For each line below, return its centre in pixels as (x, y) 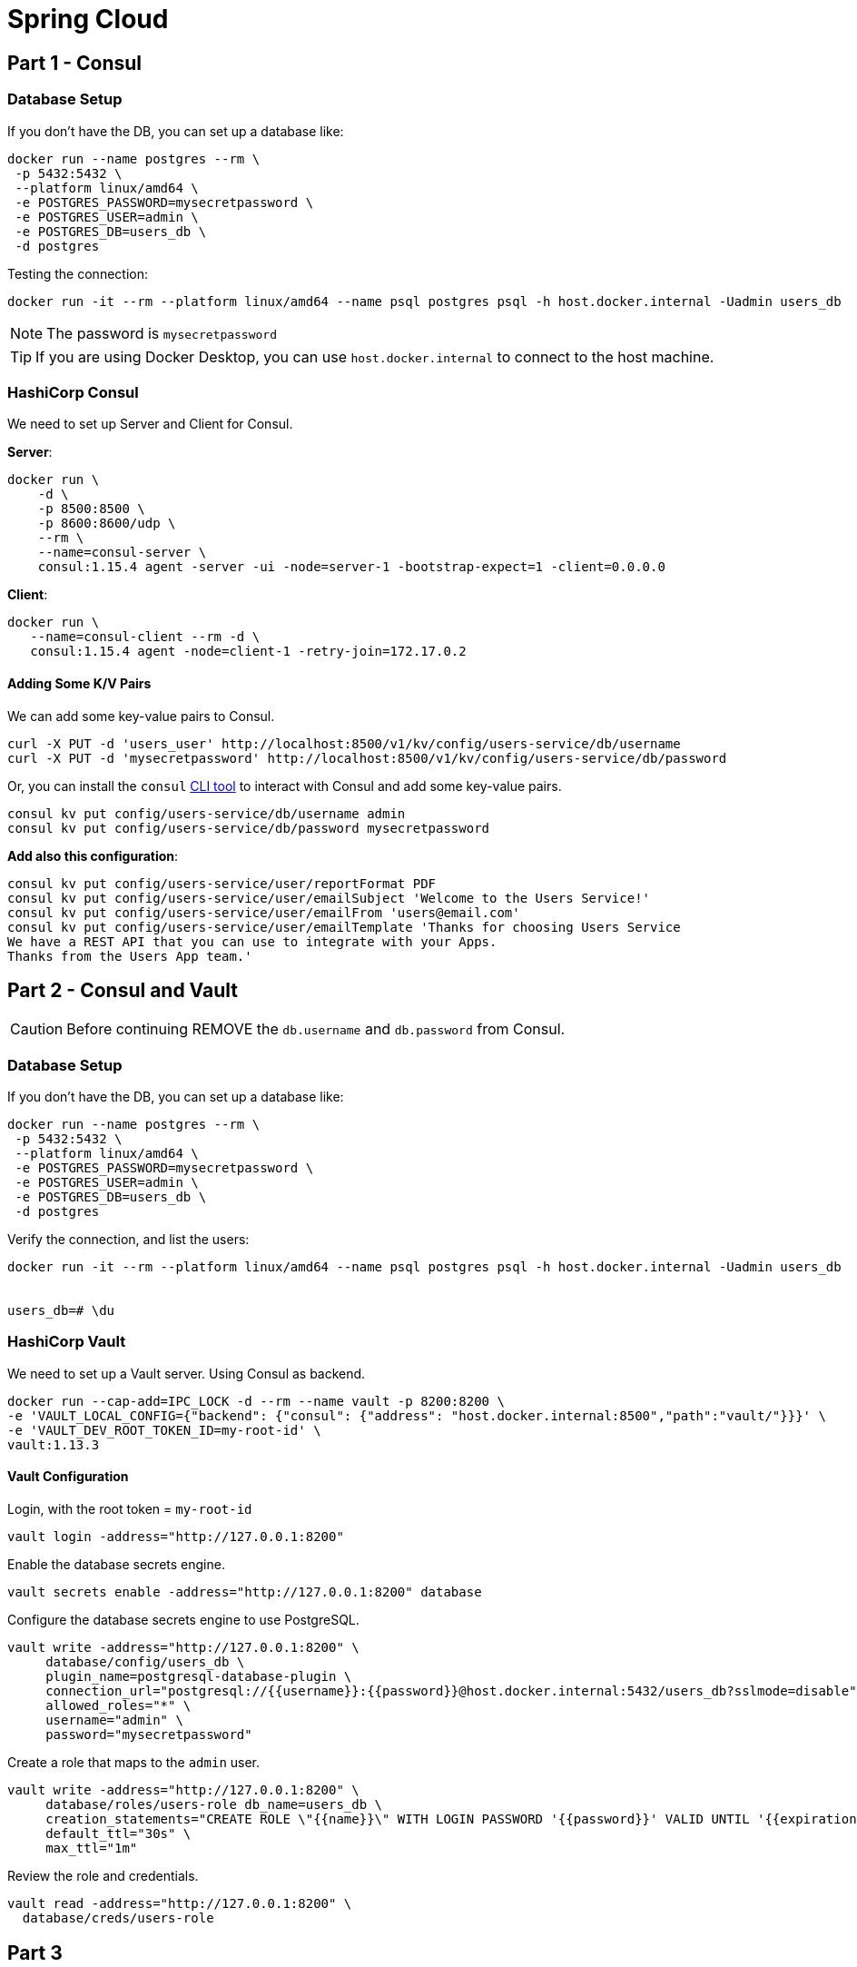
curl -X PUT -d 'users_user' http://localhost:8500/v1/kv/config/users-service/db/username (344, 743)
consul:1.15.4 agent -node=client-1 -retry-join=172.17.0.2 (248, 652)
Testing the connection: (78, 273)
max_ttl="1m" (92, 1848)
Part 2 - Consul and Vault (123, 990)
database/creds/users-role (118, 1918)
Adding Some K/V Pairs (79, 683)
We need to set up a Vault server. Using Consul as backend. (187, 1373)
